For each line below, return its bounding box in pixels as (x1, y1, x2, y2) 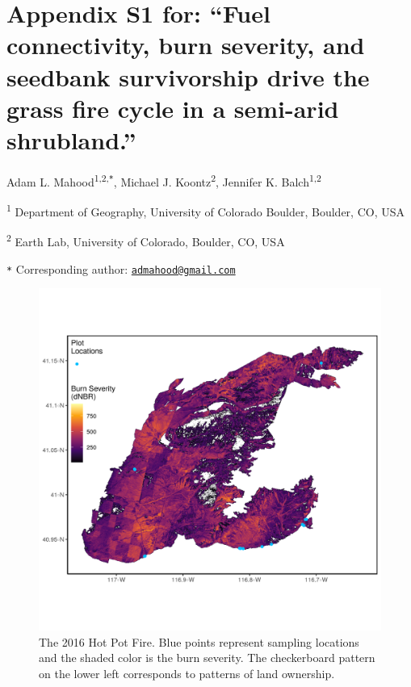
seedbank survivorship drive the (6, 60, 370, 93)
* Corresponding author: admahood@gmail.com (6, 260, 236, 277)
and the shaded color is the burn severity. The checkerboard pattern (39, 649, 375, 666)
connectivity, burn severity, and (6, 28, 365, 61)
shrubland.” (6, 123, 136, 156)
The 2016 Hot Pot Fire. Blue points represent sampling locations (39, 633, 359, 650)
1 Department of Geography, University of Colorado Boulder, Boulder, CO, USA (6, 201, 405, 220)
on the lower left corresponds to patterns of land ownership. (39, 665, 335, 682)
